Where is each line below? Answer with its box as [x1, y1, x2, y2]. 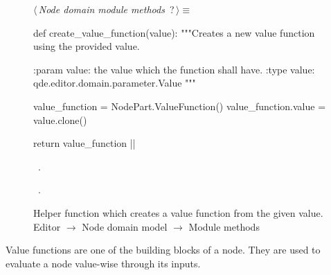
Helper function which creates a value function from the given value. [33, 205, 323, 220]
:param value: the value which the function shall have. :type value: [33, 62, 315, 76]
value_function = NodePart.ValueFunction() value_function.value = [33, 98, 326, 113]
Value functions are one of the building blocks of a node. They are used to [6, 242, 321, 257]
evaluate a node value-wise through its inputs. [6, 256, 201, 270]
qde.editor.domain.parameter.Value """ [33, 76, 196, 90]
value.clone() [33, 112, 87, 127]
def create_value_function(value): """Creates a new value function [33, 25, 315, 39]
